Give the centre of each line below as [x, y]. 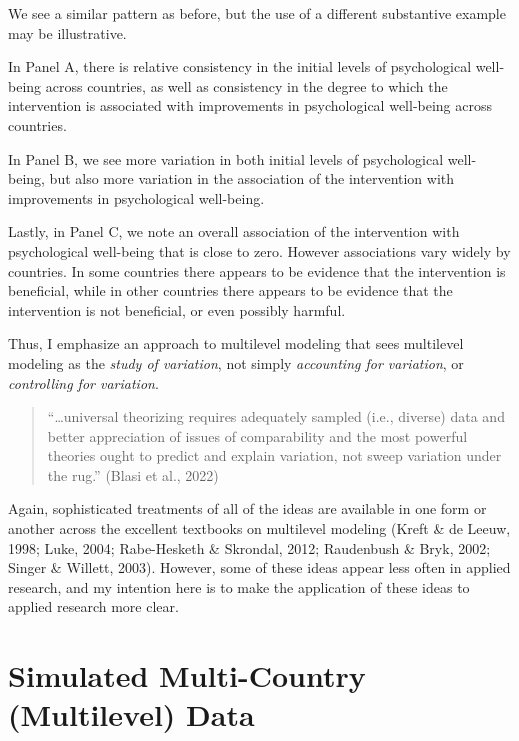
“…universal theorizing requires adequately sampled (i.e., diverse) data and [276, 416]
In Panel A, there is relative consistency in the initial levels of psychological [240, 66]
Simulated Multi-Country [187, 675]
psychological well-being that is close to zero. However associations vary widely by [259, 250]
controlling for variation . [83, 382]
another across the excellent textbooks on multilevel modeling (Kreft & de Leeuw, [259, 528]
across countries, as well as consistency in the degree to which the [246, 85]
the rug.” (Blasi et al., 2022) [133, 474]
